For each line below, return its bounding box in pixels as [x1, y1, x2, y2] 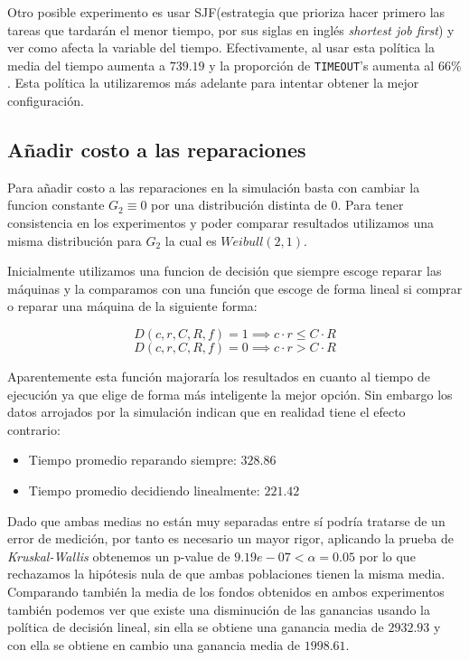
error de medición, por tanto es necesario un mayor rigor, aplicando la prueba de [7, 529, 455, 548]
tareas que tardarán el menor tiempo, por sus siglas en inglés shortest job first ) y [7, 20, 455, 39]
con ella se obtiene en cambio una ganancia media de [7, 635, 300, 654]
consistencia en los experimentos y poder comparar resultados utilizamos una [7, 213, 435, 232]
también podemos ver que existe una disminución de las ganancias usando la [7, 599, 430, 618]
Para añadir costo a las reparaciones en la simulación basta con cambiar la [7, 177, 420, 196]
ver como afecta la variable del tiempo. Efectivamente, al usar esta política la [7, 38, 435, 57]
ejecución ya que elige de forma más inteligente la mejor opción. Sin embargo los [7, 384, 453, 403]
